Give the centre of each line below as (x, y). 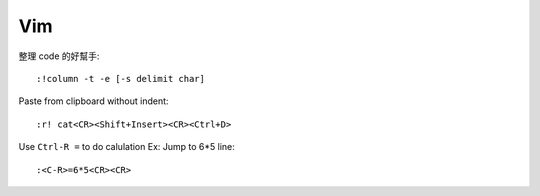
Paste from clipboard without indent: (93, 101)
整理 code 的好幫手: (59, 56)
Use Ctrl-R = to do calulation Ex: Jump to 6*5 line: (126, 147)
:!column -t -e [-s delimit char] (120, 78)
